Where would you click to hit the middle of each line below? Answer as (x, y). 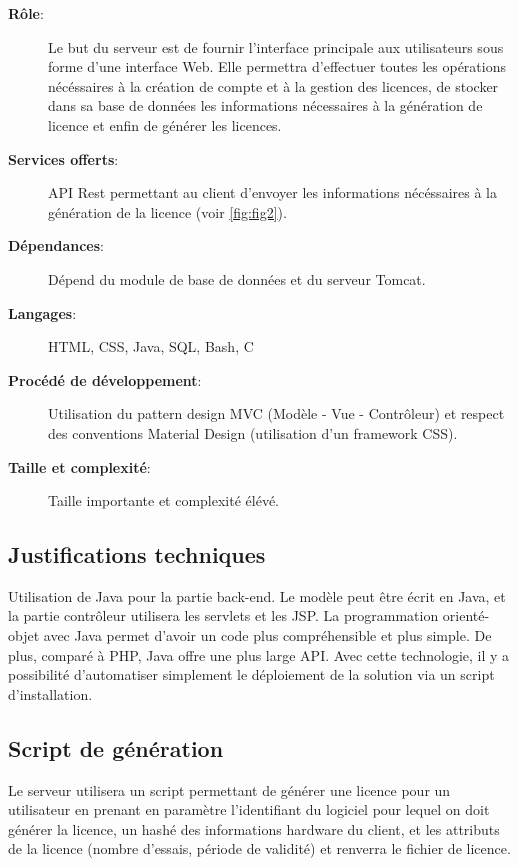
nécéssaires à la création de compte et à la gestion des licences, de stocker (273, 85)
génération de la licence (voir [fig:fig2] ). (167, 211)
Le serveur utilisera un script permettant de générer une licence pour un (229, 789)
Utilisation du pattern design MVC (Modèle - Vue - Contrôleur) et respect (276, 413)
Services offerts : (63, 158)
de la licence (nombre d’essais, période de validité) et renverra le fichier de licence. (259, 848)
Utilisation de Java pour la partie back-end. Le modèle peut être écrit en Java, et (257, 595)
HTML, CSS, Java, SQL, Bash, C (151, 346)
